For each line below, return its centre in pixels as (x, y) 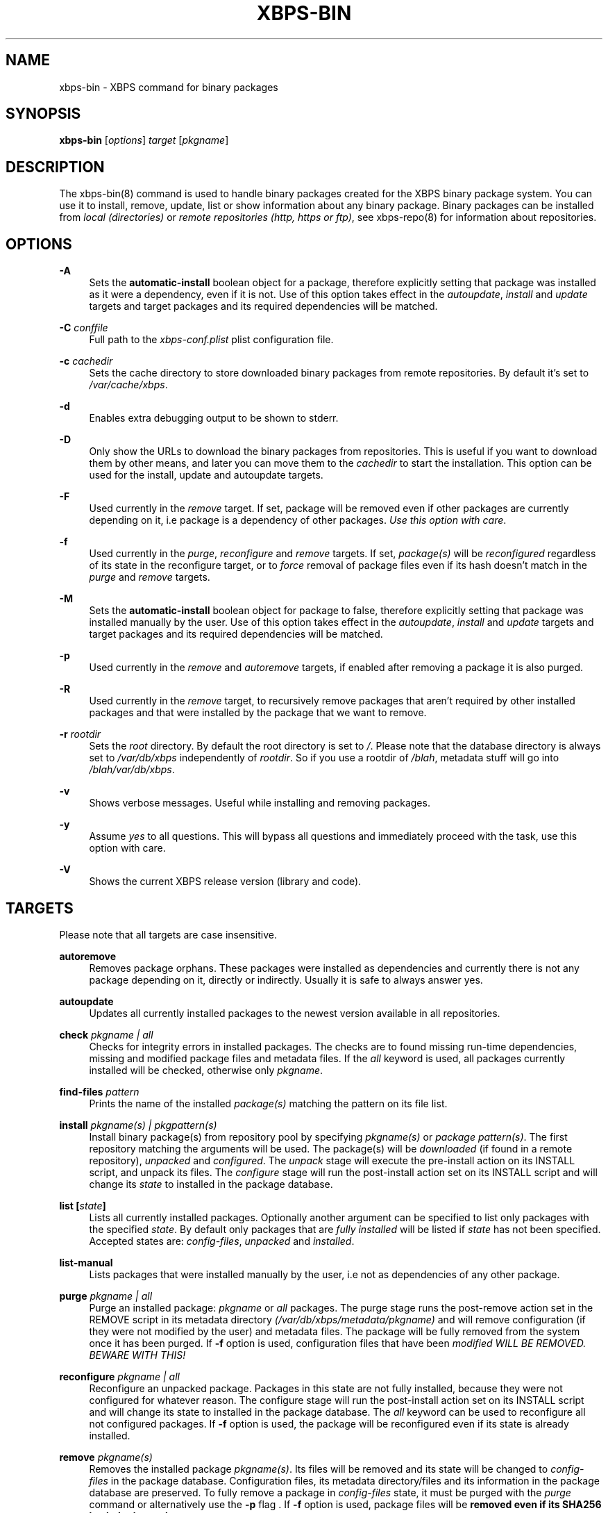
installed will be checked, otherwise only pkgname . (206, 1070)
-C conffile (84, 328)
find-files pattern (99, 1091)
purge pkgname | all (106, 1296)
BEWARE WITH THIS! (137, 1355)
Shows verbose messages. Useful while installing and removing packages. (260, 803)
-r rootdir (80, 734)
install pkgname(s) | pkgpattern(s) (138, 1125)
